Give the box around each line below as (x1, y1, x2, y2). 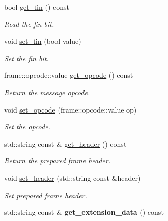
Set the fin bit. (4, 52, 49, 63)
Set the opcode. (4, 121, 50, 132)
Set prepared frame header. (4, 189, 87, 200)
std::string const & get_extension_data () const (4, 207, 164, 217)
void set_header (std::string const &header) (4, 172, 141, 183)
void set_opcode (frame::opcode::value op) (4, 104, 137, 115)
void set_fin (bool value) (4, 36, 81, 46)
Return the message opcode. (4, 87, 90, 97)
